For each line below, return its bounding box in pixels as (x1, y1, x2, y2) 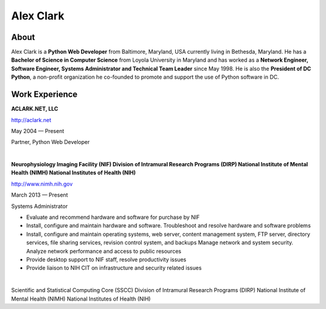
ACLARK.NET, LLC (11, 105, 59, 112)
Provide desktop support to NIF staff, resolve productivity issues (26, 256, 187, 263)
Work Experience (11, 89, 78, 100)
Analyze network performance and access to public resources (26, 247, 182, 255)
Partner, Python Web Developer (11, 138, 90, 146)
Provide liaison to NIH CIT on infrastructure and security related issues (26, 264, 202, 272)
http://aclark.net (11, 116, 51, 123)
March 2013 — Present (11, 191, 68, 199)
